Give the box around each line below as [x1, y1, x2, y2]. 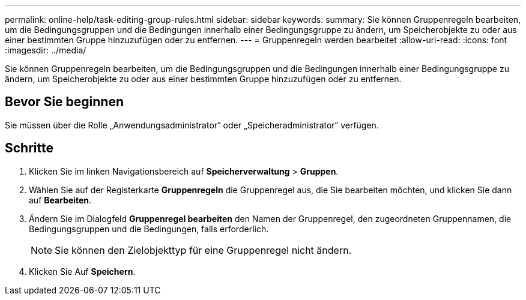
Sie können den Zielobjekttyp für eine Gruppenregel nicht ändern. [55, 244, 352, 256]
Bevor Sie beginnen [5, 94, 124, 110]
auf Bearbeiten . [29, 194, 92, 205]
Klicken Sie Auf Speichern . [29, 266, 136, 277]
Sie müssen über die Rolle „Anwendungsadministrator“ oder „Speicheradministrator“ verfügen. [5, 119, 379, 130]
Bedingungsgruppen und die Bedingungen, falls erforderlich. [29, 223, 269, 234]
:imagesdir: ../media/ [5, 45, 86, 55]
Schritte [5, 140, 53, 156]
